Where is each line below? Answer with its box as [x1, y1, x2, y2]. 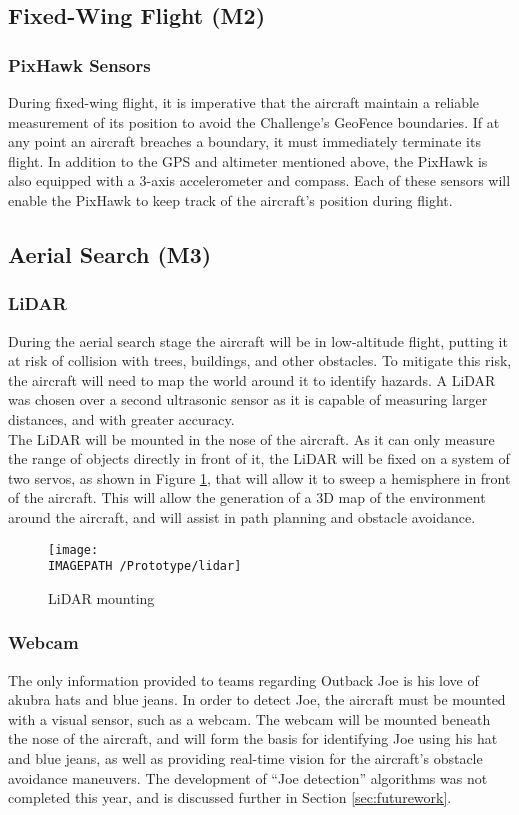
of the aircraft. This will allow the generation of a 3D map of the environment [8, 487, 486, 508]
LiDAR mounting [48, 587, 155, 608]
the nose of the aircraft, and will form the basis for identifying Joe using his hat [8, 728, 498, 749]
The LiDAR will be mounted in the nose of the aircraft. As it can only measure [8, 428, 495, 449]
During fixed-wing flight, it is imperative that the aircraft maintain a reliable [8, 92, 480, 112]
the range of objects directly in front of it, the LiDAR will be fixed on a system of [8, 448, 510, 469]
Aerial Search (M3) [8, 238, 212, 269]
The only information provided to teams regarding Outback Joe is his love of [8, 669, 479, 690]
